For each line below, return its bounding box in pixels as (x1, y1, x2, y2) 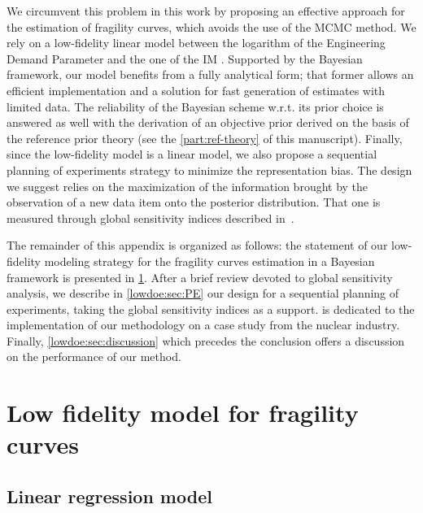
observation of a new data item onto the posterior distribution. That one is (7, 193, 381, 211)
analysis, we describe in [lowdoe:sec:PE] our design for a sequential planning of (7, 285, 399, 302)
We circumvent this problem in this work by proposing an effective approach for (7, 2, 405, 19)
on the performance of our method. (7, 348, 181, 365)
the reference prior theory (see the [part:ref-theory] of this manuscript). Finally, (7, 129, 403, 146)
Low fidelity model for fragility (7, 396, 359, 429)
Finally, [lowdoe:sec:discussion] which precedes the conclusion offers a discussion (7, 332, 405, 349)
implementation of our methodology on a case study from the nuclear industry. (7, 316, 400, 333)
